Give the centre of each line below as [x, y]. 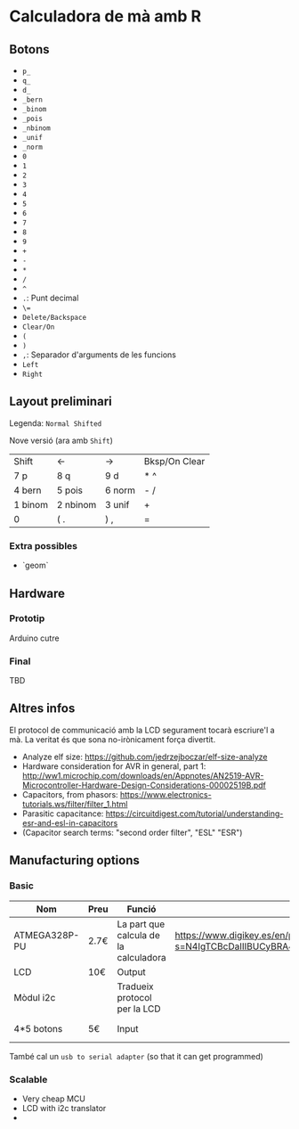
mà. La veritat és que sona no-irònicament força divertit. [113, 739]
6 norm [121, 490]
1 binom [31, 504]
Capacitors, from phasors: [70, 794]
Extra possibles [44, 545]
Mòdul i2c [35, 997]
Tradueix [135, 986]
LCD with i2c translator [64, 1108]
